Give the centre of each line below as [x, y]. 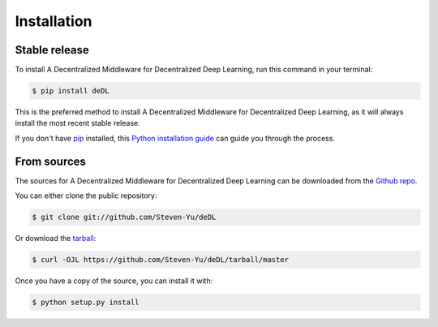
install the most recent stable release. [78, 123]
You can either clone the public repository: [86, 196]
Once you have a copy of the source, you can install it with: [114, 281]
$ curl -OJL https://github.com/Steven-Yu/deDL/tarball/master [161, 260]
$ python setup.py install [86, 303]
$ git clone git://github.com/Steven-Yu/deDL [124, 217]
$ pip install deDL [71, 91]
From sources [51, 161]
